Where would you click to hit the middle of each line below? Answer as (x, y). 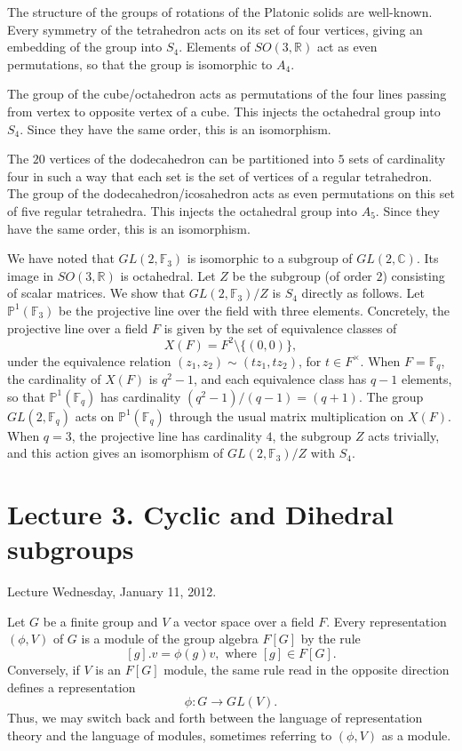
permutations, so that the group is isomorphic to (140, 64)
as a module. (416, 735)
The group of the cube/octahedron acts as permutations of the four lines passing (227, 94)
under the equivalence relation (89, 360)
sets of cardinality (397, 159)
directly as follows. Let (363, 293)
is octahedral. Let (168, 275)
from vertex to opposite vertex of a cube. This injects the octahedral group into (224, 111)
